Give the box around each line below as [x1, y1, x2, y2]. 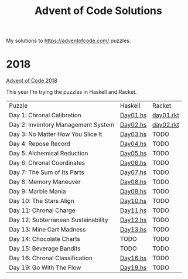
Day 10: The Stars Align [9, 197, 74, 205]
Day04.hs [119, 139, 147, 148]
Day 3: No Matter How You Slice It [9, 130, 102, 138]
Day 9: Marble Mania [9, 188, 66, 196]
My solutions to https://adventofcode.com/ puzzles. [6, 37, 131, 45]
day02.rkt [152, 121, 180, 129]
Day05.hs [119, 149, 147, 158]
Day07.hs [119, 168, 147, 176]
